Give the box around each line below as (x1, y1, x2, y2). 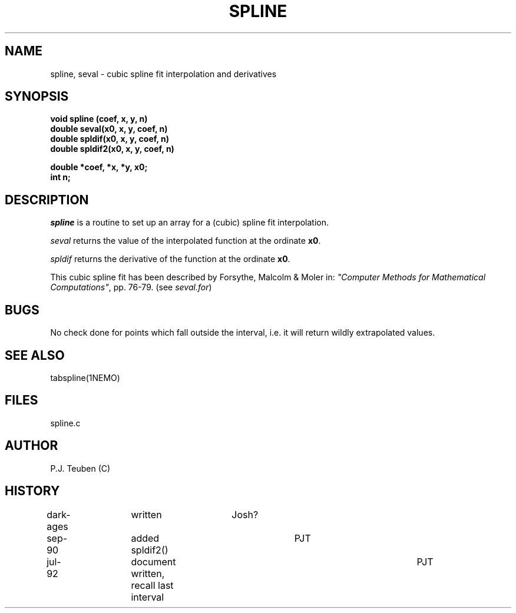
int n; (50, 172, 71, 183)
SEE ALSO (5, 347, 65, 363)
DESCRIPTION (5, 192, 89, 207)
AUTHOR (5, 438, 58, 453)
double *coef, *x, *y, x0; (50, 162, 148, 173)
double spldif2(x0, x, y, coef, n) (50, 144, 174, 154)
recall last (131, 579, 174, 591)
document (131, 555, 176, 568)
